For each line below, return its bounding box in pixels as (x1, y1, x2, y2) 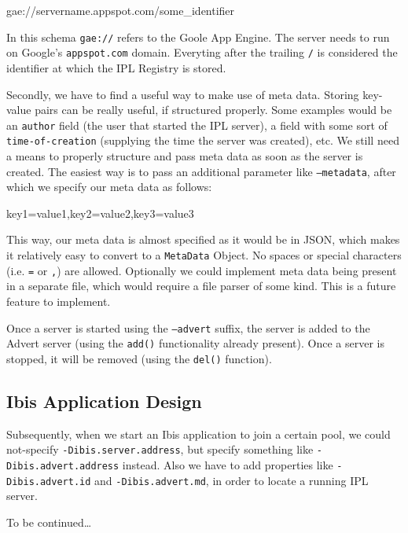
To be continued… (6, 513, 92, 530)
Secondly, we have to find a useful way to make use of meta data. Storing (6, 86, 359, 102)
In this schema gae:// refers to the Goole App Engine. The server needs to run (6, 28, 390, 45)
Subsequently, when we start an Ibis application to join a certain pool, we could (6, 425, 391, 442)
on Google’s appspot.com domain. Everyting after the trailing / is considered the (6, 44, 398, 61)
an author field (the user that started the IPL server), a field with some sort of (6, 116, 388, 133)
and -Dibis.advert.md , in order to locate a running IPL (94, 472, 369, 488)
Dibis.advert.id (6, 476, 91, 487)
